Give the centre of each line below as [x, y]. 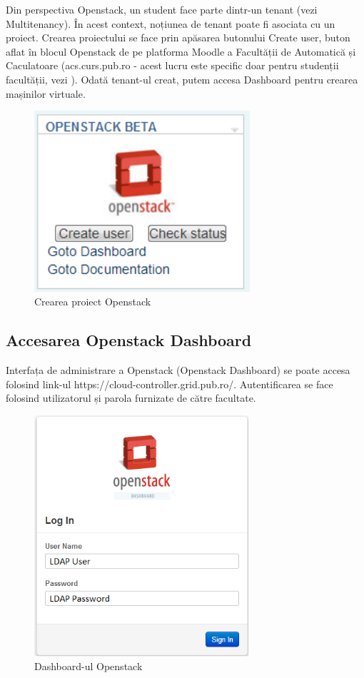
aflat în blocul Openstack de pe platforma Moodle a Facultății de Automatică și [181, 51]
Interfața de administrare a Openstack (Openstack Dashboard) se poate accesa [178, 370]
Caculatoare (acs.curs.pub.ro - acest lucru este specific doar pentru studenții [172, 65]
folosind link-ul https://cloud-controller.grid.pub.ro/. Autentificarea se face [170, 384]
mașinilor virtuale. [46, 93]
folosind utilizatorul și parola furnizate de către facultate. [131, 398]
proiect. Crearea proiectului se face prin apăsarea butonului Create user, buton [178, 37]
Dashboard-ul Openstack [89, 666]
